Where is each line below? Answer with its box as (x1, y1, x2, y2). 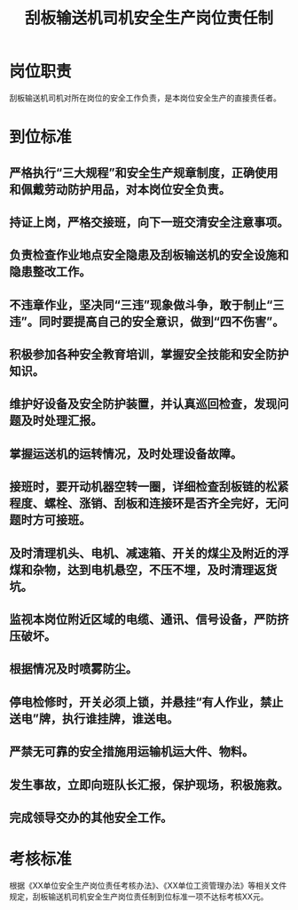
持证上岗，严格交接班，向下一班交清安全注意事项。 (9, 214, 289, 229)
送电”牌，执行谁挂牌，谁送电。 (9, 711, 179, 726)
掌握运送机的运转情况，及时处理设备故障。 (9, 446, 242, 461)
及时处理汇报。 (20, 413, 103, 428)
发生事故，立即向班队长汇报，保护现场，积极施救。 (9, 777, 289, 792)
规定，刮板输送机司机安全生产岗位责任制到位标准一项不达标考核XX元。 (9, 890, 269, 902)
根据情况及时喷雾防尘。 (9, 661, 137, 676)
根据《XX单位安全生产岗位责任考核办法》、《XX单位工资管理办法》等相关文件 (9, 880, 287, 890)
